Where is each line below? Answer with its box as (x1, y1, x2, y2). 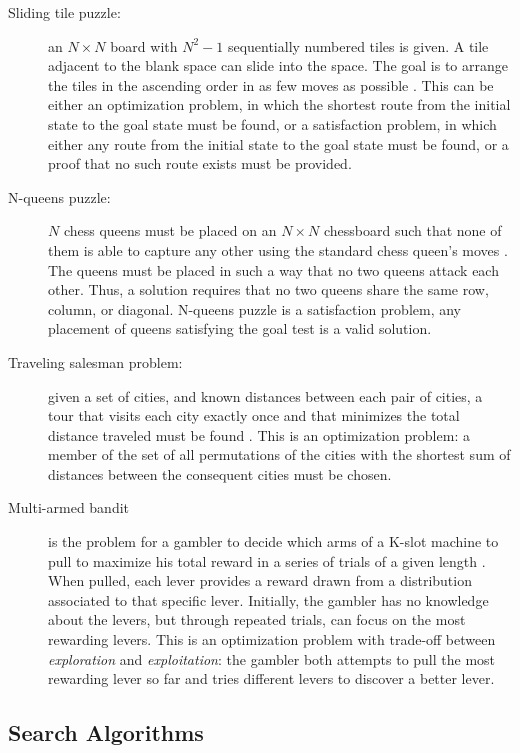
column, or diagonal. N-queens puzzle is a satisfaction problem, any (48, 298, 461, 319)
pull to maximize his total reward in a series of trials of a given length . (48, 550, 486, 571)
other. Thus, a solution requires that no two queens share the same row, (48, 279, 489, 300)
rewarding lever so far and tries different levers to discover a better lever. (48, 668, 495, 689)
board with (110, 35, 178, 56)
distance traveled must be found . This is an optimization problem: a (48, 424, 470, 445)
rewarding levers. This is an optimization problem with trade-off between (48, 629, 496, 650)
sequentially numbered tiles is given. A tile (227, 35, 489, 56)
